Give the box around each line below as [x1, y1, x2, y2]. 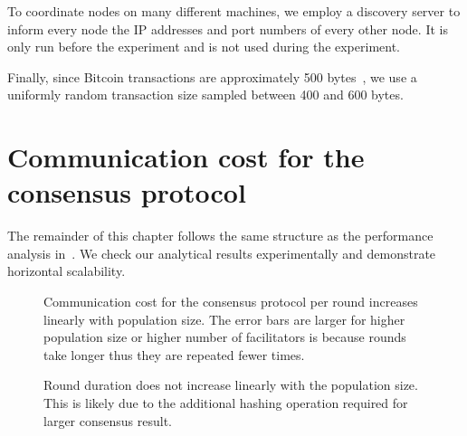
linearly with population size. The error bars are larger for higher [43, 309, 405, 328]
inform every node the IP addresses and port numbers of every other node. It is [7, 19, 448, 38]
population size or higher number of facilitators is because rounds [43, 327, 406, 346]
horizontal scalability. [7, 261, 126, 280]
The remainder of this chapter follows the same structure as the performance [7, 226, 434, 245]
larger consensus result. [43, 411, 172, 430]
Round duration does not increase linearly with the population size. [43, 375, 418, 394]
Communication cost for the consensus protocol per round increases [43, 292, 418, 311]
